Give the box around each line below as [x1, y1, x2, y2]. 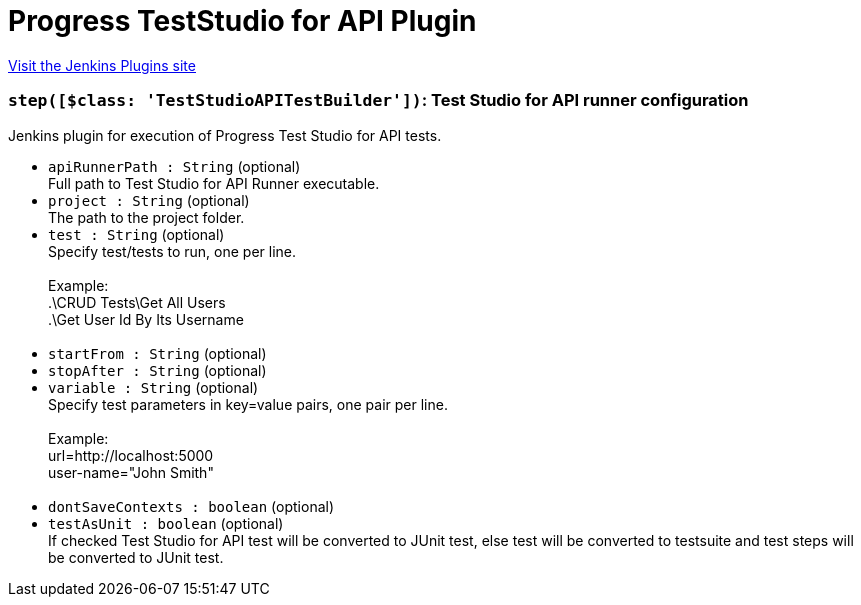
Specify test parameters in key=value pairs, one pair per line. [48, 395, 448, 413]
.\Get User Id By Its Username [48, 310, 244, 328]
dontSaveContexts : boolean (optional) [48, 497, 335, 515]
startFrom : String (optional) [48, 344, 267, 362]
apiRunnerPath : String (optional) [48, 157, 301, 175]
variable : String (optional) [48, 378, 259, 396]
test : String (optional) [48, 225, 225, 243]
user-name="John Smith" [48, 463, 214, 481]
